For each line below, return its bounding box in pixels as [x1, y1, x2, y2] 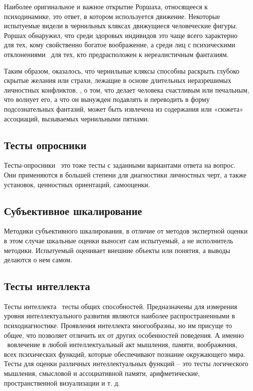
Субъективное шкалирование [4, 203, 142, 218]
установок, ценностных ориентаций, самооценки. [4, 179, 150, 189]
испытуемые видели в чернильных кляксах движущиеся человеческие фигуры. [4, 20, 237, 31]
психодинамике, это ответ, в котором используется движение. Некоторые [4, 11, 220, 21]
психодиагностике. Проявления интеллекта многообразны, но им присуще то [4, 320, 232, 331]
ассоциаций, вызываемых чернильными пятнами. [4, 113, 150, 123]
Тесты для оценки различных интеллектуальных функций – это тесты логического [4, 358, 249, 369]
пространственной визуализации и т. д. [4, 377, 120, 388]
